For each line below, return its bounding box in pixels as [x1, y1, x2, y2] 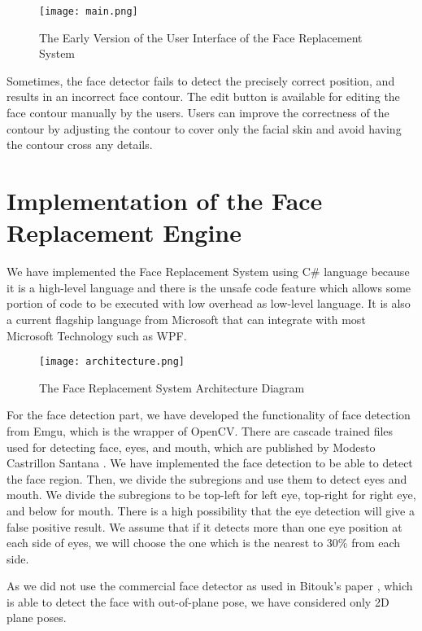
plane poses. [7, 609, 67, 626]
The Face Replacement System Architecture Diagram [39, 379, 305, 396]
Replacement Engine [7, 216, 242, 249]
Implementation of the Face [7, 184, 323, 217]
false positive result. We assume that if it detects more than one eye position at [7, 518, 402, 535]
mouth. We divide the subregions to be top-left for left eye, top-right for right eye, [7, 486, 416, 503]
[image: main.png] [39, 6, 138, 17]
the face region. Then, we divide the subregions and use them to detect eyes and [7, 470, 407, 487]
